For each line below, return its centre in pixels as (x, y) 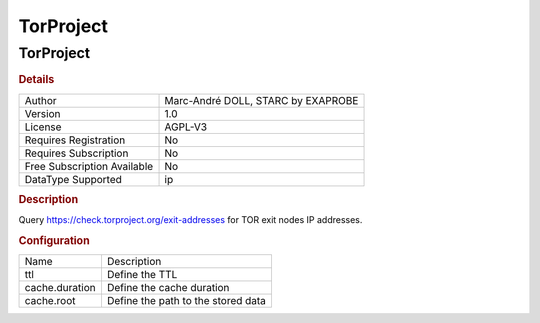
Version (42, 113)
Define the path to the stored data (186, 301)
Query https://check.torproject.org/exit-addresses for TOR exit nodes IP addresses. (190, 220)
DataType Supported (73, 179)
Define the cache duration (168, 288)
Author (40, 100)
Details (36, 80)
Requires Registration (75, 140)
